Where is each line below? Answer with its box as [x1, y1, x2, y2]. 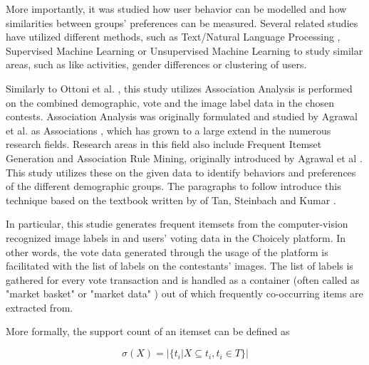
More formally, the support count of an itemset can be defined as [6, 324, 290, 339]
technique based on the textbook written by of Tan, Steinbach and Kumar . [6, 192, 336, 207]
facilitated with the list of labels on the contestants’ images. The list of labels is [6, 258, 353, 273]
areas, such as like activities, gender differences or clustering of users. [6, 57, 307, 72]
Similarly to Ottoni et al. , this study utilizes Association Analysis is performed [6, 80, 353, 95]
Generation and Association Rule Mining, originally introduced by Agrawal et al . [6, 150, 363, 165]
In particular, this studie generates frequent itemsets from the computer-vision [6, 216, 348, 231]
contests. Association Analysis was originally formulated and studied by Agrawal [6, 109, 358, 124]
